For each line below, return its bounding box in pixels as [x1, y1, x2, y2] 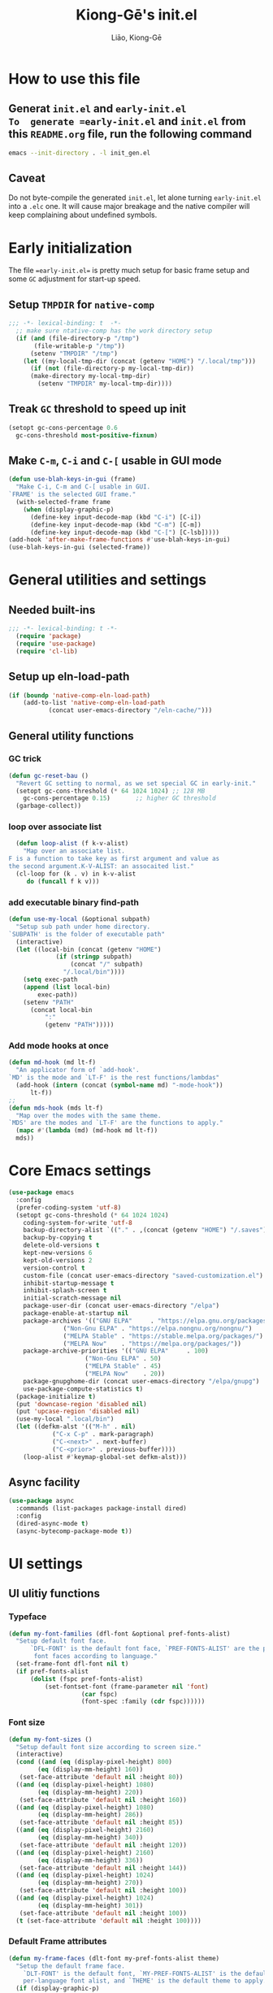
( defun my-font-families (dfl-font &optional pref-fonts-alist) [8, 1630, 231, 1638]
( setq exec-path [23, 975, 79, 984]
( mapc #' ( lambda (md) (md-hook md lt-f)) [15, 1127, 158, 1135]
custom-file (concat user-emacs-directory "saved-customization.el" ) [23, 1271, 264, 1279]
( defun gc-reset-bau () [8, 771, 89, 779]
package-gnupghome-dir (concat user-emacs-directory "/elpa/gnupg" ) [23, 1377, 260, 1385]
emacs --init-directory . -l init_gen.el [8, 149, 151, 157]
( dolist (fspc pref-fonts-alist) [29, 1674, 144, 1683]
